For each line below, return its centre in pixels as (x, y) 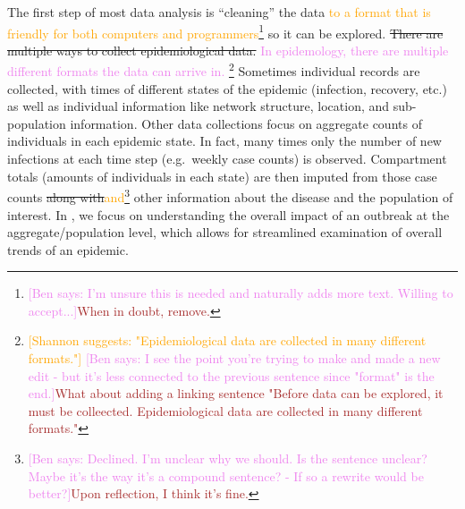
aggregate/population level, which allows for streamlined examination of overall (225, 232)
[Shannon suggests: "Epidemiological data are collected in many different (227, 340)
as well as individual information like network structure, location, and (199, 106)
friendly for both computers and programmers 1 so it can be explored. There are (225, 31)
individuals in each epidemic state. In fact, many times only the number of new (224, 141)
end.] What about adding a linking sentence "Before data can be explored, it (236, 393)
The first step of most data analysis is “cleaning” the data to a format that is (219, 12)
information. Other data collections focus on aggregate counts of (246, 123)
